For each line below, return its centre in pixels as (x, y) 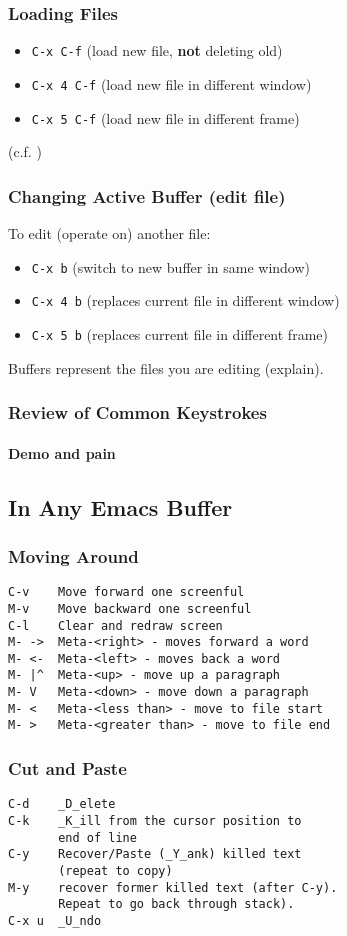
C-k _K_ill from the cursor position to (155, 820)
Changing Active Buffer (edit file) (147, 195)
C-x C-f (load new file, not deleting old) (157, 50)
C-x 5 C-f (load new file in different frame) (165, 117)
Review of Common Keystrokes (137, 412)
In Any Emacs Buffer (120, 506)
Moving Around (73, 555)
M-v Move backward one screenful (130, 608)
